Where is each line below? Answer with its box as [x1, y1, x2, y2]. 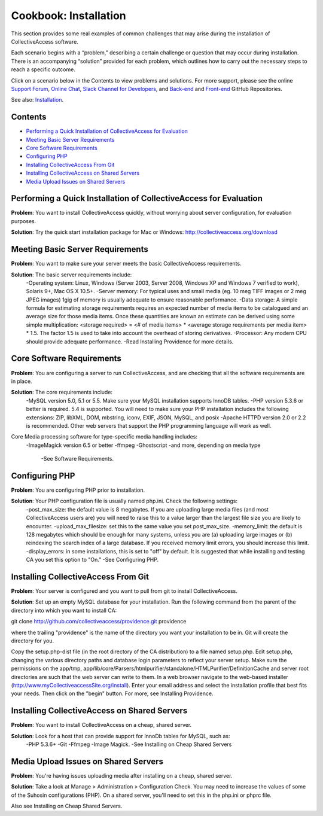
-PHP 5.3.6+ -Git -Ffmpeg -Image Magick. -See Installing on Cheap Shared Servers [26, 741, 232, 748]
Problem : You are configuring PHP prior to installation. [11, 486, 145, 494]
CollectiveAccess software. [11, 38, 79, 45]
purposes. [11, 217, 36, 224]
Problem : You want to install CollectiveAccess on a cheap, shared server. [11, 721, 192, 729]
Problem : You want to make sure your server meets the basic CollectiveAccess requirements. [11, 260, 242, 267]
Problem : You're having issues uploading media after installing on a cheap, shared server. [11, 772, 233, 779]
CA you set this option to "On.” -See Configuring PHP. [26, 556, 159, 564]
